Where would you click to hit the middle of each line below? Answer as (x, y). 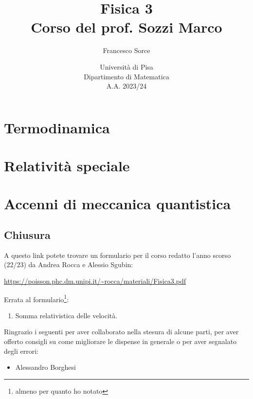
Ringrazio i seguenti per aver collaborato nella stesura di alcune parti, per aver (121, 332)
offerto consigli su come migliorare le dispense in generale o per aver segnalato (120, 341)
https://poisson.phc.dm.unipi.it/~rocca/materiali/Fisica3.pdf (95, 281)
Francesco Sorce (126, 50)
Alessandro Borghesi (45, 367)
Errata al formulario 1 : (36, 298)
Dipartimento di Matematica (126, 76)
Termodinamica (57, 127)
